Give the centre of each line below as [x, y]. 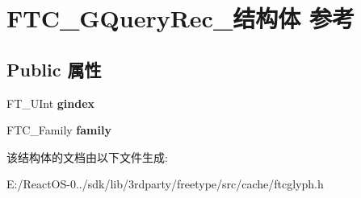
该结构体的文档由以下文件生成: [87, 157]
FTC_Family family [59, 130]
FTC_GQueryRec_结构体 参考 [180, 18]
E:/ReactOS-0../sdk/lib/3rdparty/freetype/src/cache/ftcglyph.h [165, 184]
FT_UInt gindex [51, 103]
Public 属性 [54, 69]
